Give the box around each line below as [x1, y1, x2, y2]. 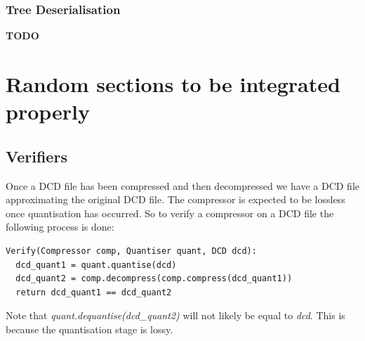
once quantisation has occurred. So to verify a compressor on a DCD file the [6, 205, 334, 220]
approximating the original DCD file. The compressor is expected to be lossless [6, 192, 345, 207]
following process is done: [6, 219, 114, 234]
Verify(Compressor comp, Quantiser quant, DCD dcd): [6, 245, 257, 256]
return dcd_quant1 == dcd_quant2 [15, 287, 172, 297]
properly [6, 97, 91, 126]
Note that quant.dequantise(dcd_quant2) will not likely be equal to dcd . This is [6, 308, 345, 323]
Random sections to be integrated [6, 70, 340, 98]
